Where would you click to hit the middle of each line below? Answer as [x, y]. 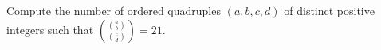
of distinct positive [329, 10]
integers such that [50, 29]
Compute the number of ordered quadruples [114, 10]
